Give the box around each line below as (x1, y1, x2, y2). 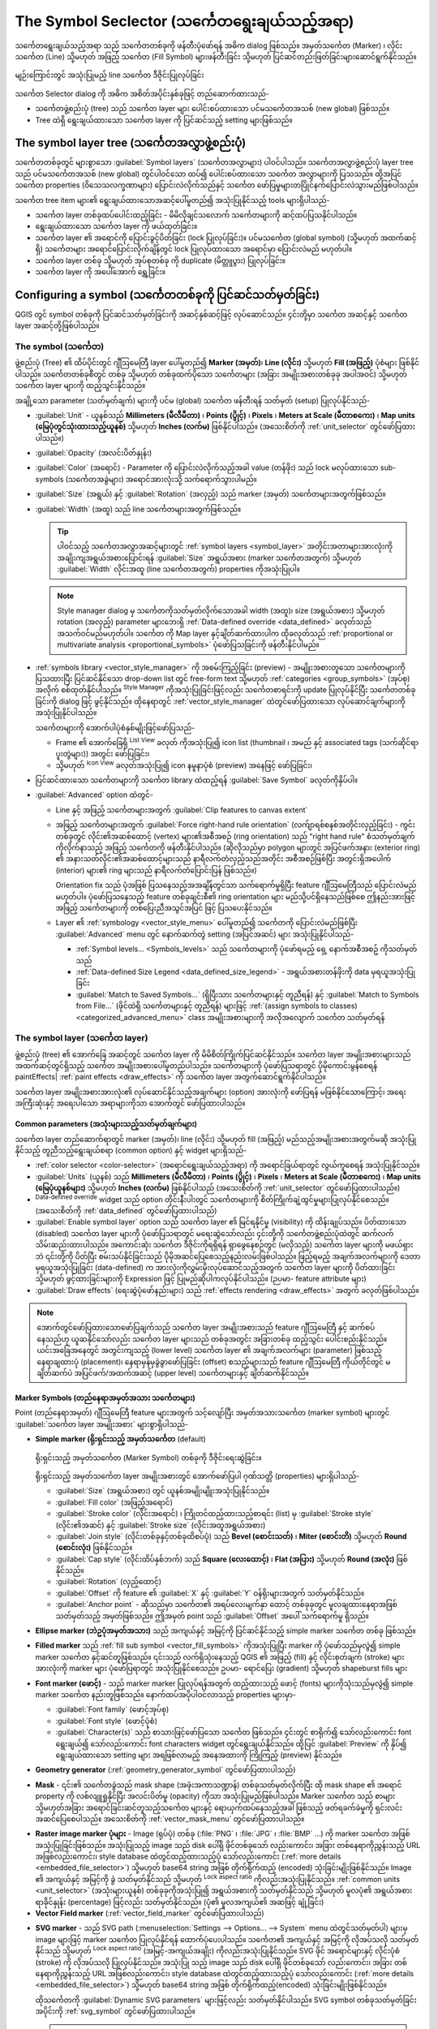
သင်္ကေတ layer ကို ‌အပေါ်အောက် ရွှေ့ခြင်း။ (35, 266, 166, 276)
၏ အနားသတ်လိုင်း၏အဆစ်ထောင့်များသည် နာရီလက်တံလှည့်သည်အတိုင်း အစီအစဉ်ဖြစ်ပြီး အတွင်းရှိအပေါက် (55, 854, 392, 864)
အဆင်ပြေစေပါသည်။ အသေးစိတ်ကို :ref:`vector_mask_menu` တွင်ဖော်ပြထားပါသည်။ (35, 1814, 305, 1824)
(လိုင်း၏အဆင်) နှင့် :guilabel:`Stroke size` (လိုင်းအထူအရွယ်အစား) (55, 1520, 266, 1530)
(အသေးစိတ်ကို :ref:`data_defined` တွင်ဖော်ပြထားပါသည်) (35, 1205, 217, 1215)
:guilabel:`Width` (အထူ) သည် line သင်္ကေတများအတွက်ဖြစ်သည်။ (35, 504, 242, 514)
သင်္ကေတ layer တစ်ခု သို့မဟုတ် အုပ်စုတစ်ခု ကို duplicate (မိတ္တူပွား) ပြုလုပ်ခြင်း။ (35, 256, 286, 265)
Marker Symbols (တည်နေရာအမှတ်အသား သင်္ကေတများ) (15, 1393, 196, 1403)
